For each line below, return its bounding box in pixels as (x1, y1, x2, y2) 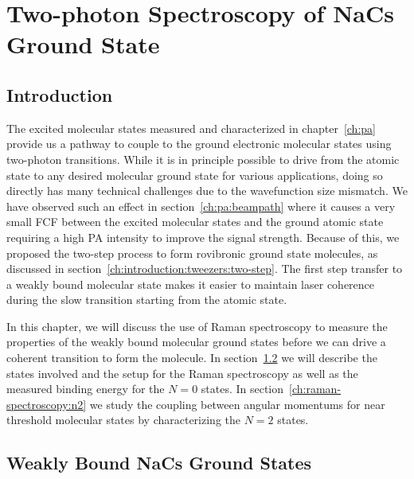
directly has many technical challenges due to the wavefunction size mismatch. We (6, 182, 408, 199)
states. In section (201, 380, 284, 397)
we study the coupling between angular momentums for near (89, 395, 385, 412)
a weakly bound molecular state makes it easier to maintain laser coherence (6, 275, 375, 292)
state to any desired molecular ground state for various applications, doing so (6, 166, 383, 183)
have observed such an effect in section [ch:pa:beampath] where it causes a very (6, 197, 396, 214)
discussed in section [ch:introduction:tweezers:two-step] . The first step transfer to (6, 260, 403, 277)
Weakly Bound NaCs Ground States (6, 450, 312, 475)
